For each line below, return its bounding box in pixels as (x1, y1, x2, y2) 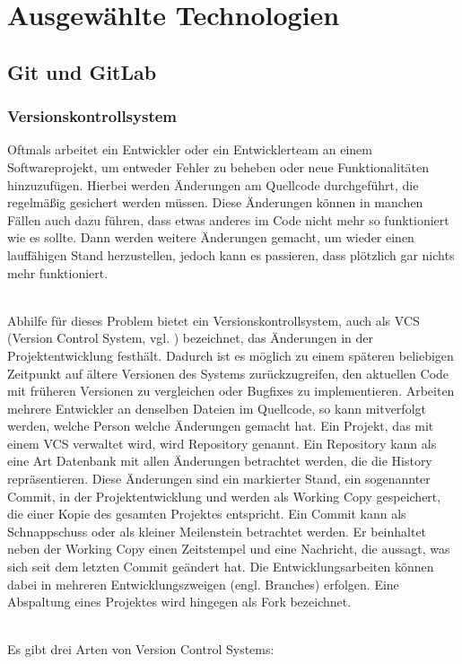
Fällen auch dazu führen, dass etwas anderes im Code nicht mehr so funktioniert (7, 210, 449, 229)
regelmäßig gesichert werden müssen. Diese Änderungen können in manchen (7, 193, 423, 212)
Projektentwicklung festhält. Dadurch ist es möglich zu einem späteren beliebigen (7, 345, 454, 364)
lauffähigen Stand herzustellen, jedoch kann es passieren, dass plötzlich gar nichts (7, 245, 455, 264)
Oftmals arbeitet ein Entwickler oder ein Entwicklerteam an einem (7, 140, 372, 159)
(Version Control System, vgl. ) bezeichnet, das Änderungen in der (7, 328, 373, 347)
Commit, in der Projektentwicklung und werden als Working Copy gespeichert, (7, 486, 441, 505)
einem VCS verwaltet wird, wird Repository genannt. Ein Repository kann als (7, 433, 437, 452)
